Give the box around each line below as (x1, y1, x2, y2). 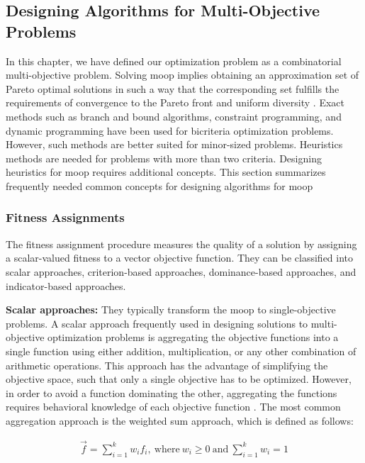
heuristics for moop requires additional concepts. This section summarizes (6, 164, 326, 179)
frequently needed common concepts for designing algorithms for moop (6, 178, 313, 193)
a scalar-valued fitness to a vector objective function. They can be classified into (6, 250, 354, 265)
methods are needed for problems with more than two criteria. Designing (6, 150, 322, 165)
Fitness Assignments (6, 208, 125, 226)
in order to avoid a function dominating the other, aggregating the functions (6, 385, 337, 400)
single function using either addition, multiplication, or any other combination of (6, 343, 356, 358)
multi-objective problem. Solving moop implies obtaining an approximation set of (6, 67, 359, 82)
